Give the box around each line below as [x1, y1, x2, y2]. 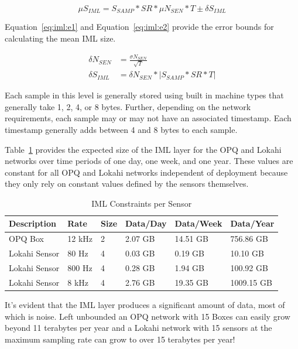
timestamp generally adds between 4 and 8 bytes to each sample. [5, 123, 238, 135]
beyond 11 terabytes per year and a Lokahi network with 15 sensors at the [5, 321, 272, 334]
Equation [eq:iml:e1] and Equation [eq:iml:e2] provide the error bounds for [5, 20, 274, 33]
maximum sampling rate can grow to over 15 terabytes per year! [5, 333, 235, 345]
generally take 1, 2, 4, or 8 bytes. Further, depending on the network [5, 100, 251, 112]
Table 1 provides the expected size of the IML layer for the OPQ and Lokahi [5, 143, 282, 155]
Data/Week [174, 217, 222, 230]
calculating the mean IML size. [5, 32, 116, 45]
